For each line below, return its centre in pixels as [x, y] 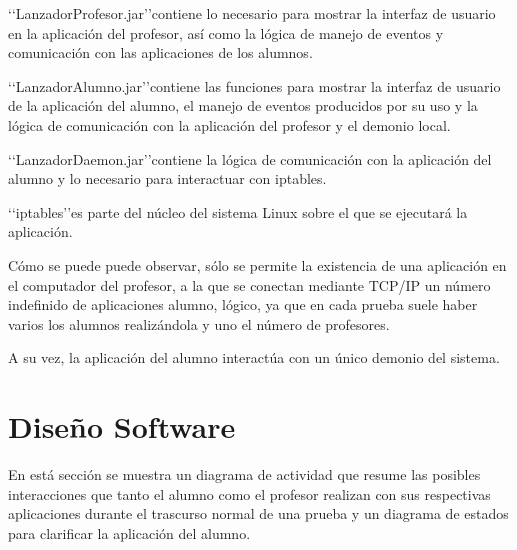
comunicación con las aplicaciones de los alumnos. [160, 52]
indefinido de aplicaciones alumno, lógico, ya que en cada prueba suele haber [243, 304]
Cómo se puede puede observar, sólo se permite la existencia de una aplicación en [257, 264]
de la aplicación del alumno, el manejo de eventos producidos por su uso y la [243, 105]
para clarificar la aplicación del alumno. [129, 532]
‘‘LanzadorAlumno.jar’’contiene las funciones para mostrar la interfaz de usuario [254, 85]
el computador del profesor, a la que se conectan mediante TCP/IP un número [249, 284]
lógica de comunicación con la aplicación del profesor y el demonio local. [229, 124]
